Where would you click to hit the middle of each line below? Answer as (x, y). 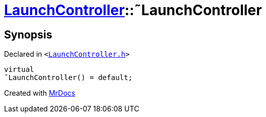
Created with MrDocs (40, 93)
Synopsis (28, 34)
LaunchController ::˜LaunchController (133, 10)
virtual (19, 70)
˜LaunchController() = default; (68, 78)
